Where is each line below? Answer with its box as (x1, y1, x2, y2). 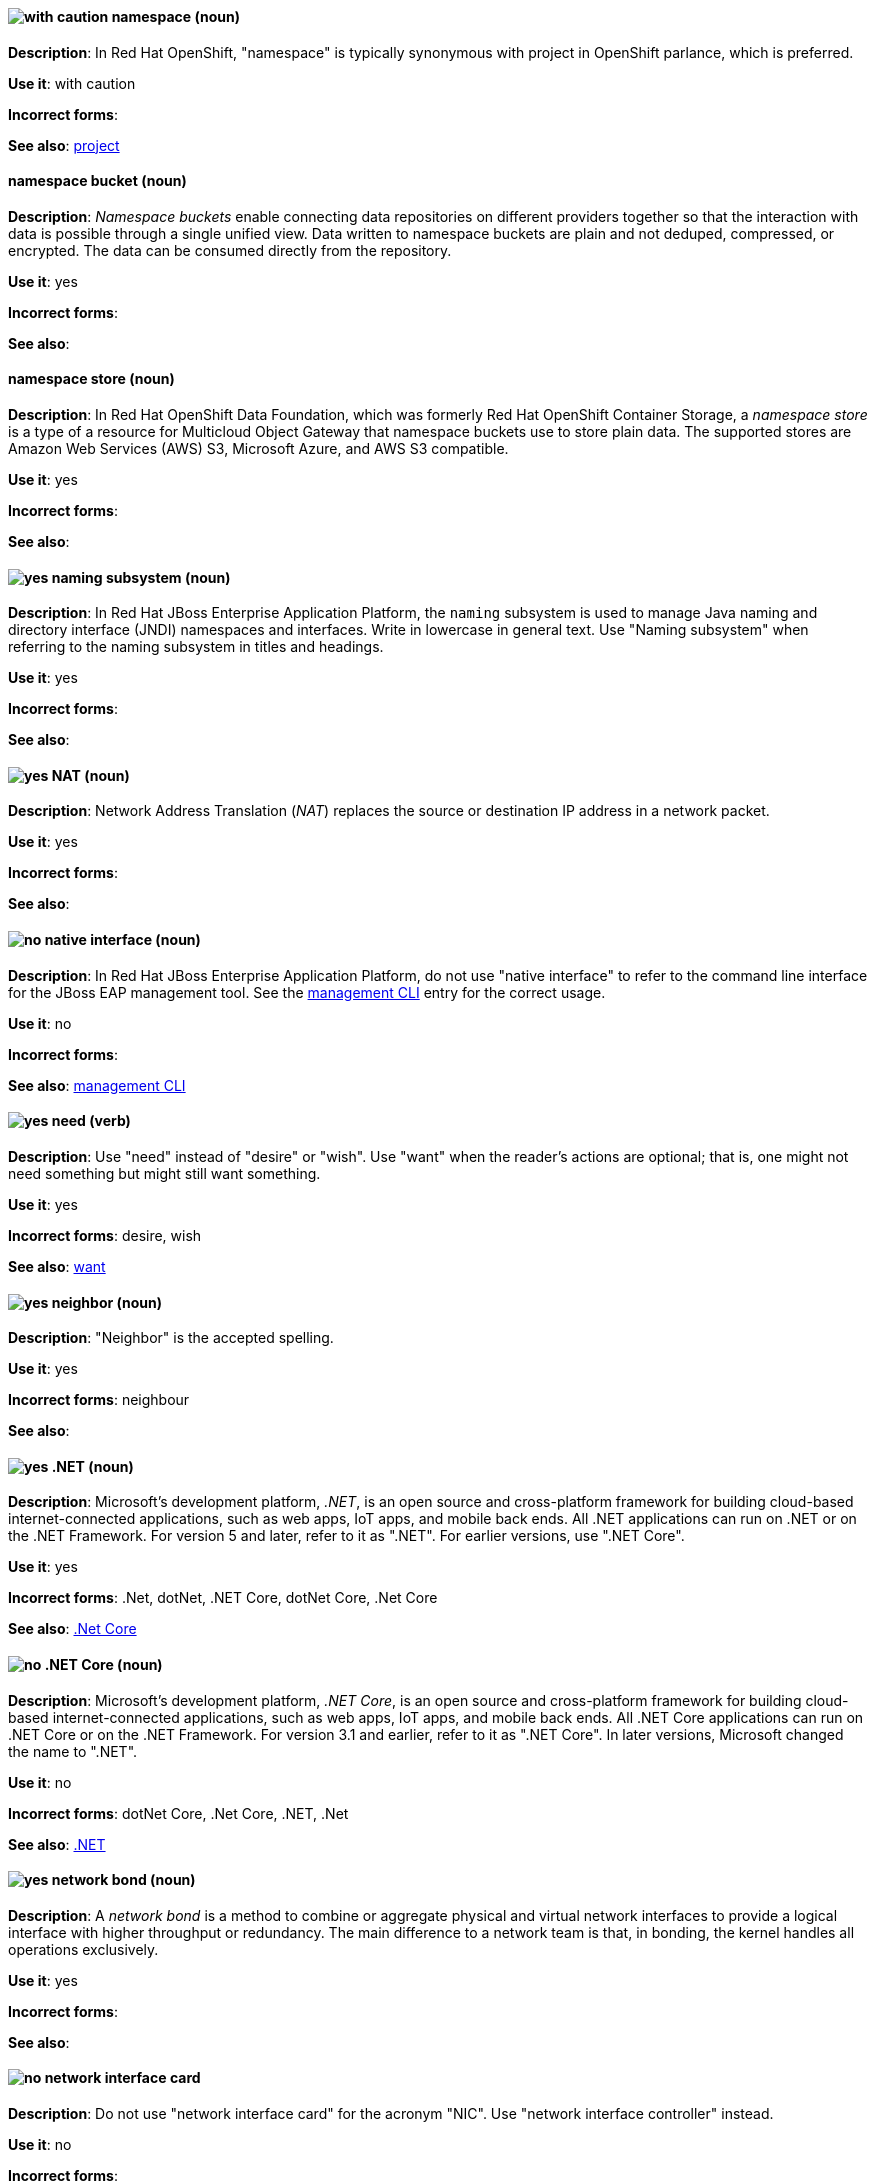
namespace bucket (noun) (8, 172, 187, 190)
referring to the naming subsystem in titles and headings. (8, 638, 384, 656)
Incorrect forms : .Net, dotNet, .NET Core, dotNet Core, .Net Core (8, 1589, 438, 1607)
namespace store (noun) (8, 370, 175, 388)
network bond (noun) (51, 1871, 196, 1889)
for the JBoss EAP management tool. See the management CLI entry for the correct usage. (8, 983, 606, 1001)
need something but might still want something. (8, 1164, 321, 1182)
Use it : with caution (8, 74, 136, 92)
